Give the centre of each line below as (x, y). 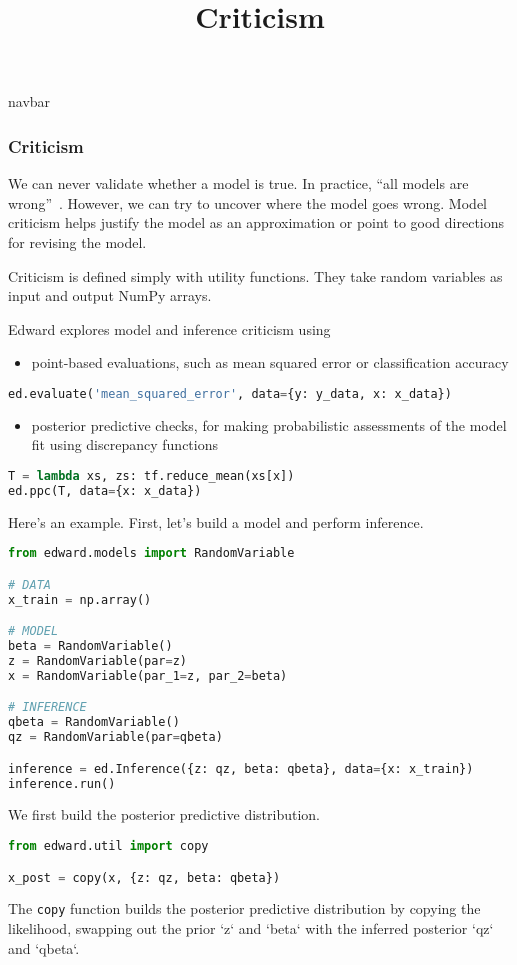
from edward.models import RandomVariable (151, 553)
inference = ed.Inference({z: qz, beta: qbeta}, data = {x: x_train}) (241, 768)
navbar (29, 101)
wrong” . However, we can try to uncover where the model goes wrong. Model (247, 202)
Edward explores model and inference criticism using (169, 328)
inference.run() (62, 783)
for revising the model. (77, 241)
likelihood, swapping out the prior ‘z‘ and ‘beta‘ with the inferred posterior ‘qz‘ (251, 928)
